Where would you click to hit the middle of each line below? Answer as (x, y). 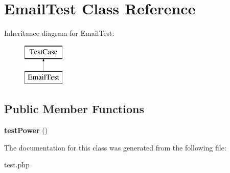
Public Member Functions (74, 109)
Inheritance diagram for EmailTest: (59, 33)
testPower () (26, 130)
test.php (17, 165)
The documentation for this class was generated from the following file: (115, 147)
